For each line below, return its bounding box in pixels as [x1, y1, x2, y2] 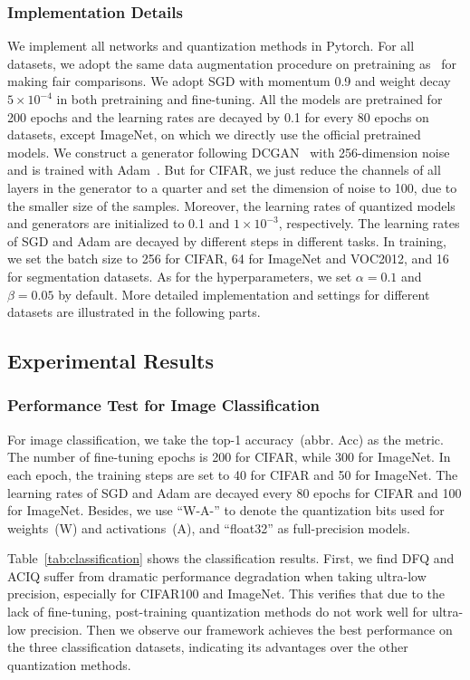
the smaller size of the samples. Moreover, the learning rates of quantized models [7, 196, 456, 215]
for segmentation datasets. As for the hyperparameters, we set [7, 266, 352, 285]
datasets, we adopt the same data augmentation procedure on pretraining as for [7, 53, 456, 72]
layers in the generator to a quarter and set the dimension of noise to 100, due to [7, 177, 457, 196]
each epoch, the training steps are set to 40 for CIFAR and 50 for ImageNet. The [7, 465, 458, 484]
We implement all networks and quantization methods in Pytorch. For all [7, 36, 415, 55]
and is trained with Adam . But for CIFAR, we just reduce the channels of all [7, 160, 441, 179]
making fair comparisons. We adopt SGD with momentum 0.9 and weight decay [7, 72, 451, 91]
